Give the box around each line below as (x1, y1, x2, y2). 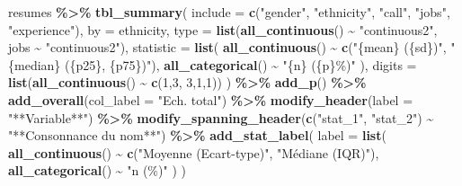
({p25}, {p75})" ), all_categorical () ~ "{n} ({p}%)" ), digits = (64, 55, 417, 74)
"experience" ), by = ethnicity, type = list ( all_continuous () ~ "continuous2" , (8, 20, 438, 39)
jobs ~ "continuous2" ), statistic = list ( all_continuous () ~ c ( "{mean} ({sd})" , (8, 38, 447, 57)
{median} (8, 55, 61, 74)
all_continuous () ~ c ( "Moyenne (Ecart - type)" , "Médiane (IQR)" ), (8, 143, 379, 162)
